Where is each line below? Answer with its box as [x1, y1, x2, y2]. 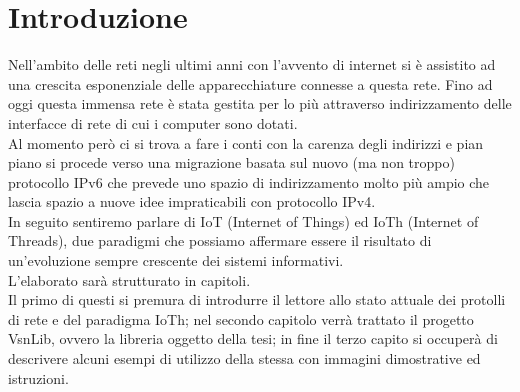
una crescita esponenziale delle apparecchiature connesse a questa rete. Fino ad [8, 73, 493, 94]
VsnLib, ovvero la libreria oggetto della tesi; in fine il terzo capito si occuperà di [8, 328, 498, 349]
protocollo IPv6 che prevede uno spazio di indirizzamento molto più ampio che [8, 171, 490, 192]
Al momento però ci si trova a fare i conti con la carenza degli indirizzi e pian [8, 132, 484, 153]
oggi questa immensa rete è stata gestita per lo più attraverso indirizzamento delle [8, 93, 512, 114]
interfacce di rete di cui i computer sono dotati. [8, 112, 298, 133]
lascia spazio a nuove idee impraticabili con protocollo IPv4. [8, 191, 376, 212]
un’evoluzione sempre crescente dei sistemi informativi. [8, 250, 344, 271]
